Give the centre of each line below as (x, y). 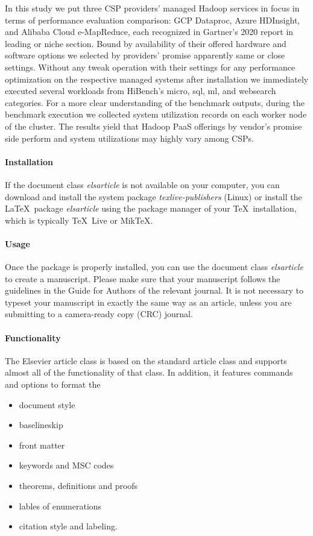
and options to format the (53, 384)
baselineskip (41, 425)
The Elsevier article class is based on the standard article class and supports (146, 360)
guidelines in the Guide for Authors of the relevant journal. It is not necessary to (154, 290)
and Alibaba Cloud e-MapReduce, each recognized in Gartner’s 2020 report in (149, 32)
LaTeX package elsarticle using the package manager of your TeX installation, (151, 208)
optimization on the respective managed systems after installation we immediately (157, 79)
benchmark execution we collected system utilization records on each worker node (156, 114)
